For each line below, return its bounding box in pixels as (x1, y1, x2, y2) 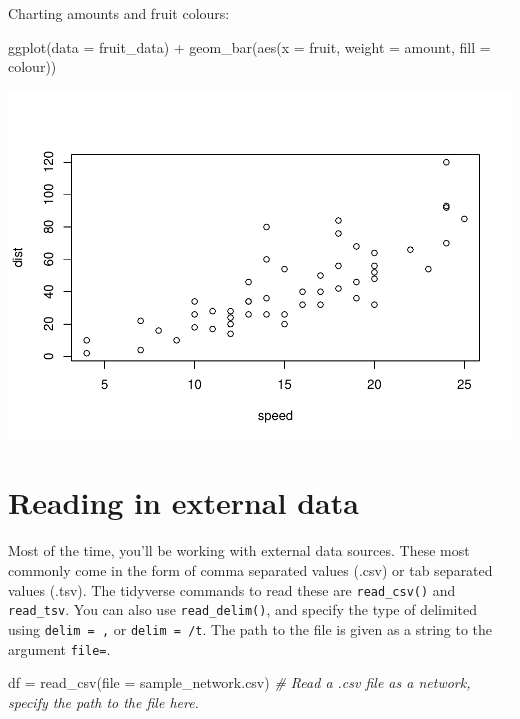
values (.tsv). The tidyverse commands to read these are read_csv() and (8, 579, 456, 600)
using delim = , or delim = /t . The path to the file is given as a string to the (8, 618, 493, 639)
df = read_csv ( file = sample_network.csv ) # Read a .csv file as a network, (8, 672, 471, 693)
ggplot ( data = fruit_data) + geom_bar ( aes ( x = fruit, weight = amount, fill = (8, 36, 491, 57)
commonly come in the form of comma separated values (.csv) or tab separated (8, 560, 493, 581)
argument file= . (8, 638, 111, 659)
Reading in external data (8, 482, 359, 523)
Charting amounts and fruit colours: (8, 3, 230, 23)
